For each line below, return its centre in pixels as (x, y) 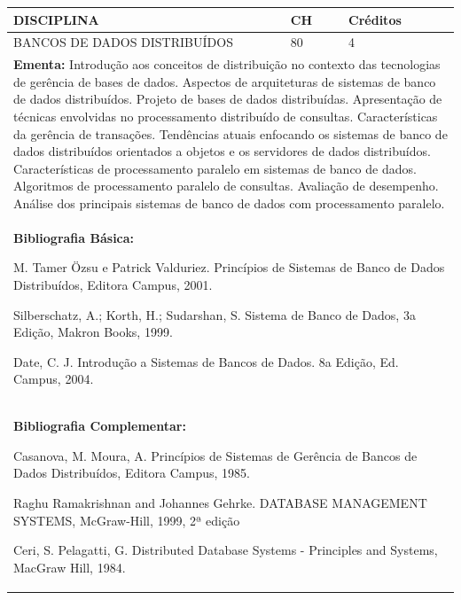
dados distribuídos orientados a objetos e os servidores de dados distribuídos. (222, 151)
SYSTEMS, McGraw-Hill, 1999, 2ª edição (127, 520)
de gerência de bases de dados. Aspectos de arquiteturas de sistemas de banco (225, 81)
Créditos (375, 19)
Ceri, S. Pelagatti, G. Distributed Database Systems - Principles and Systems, (226, 550)
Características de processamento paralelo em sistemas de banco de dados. (215, 168)
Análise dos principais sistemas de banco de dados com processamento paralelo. (229, 203)
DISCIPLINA (56, 19)
